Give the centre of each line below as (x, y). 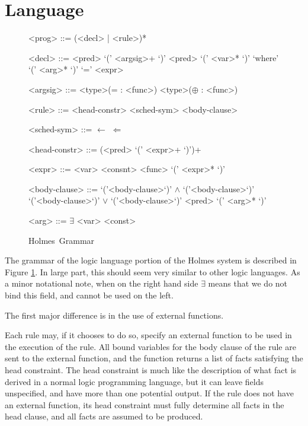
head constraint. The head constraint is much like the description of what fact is (151, 370)
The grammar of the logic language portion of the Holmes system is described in (151, 260)
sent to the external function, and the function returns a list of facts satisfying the (154, 358)
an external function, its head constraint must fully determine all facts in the (145, 404)
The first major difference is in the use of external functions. (114, 315)
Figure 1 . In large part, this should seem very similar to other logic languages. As (153, 271)
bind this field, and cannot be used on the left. (89, 295)
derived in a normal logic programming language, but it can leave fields (134, 381)
